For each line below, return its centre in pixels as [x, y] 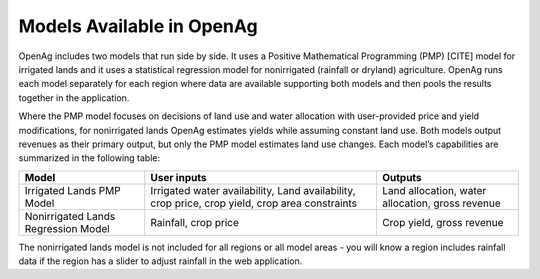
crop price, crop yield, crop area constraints [254, 203]
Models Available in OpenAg [138, 26]
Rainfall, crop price [194, 222]
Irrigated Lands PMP [72, 190]
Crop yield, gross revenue [442, 222]
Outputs [401, 177]
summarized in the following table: [89, 158]
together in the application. [74, 97]
